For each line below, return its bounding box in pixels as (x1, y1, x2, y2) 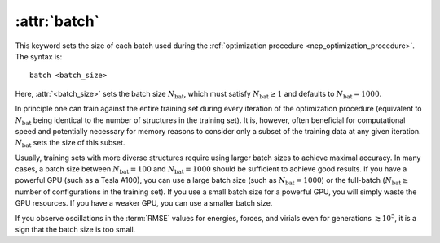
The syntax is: (15, 51, 63, 61)
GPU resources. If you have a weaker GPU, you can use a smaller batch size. (15, 198, 273, 208)
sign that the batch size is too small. (15, 224, 136, 235)
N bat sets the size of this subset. (15, 138, 125, 150)
